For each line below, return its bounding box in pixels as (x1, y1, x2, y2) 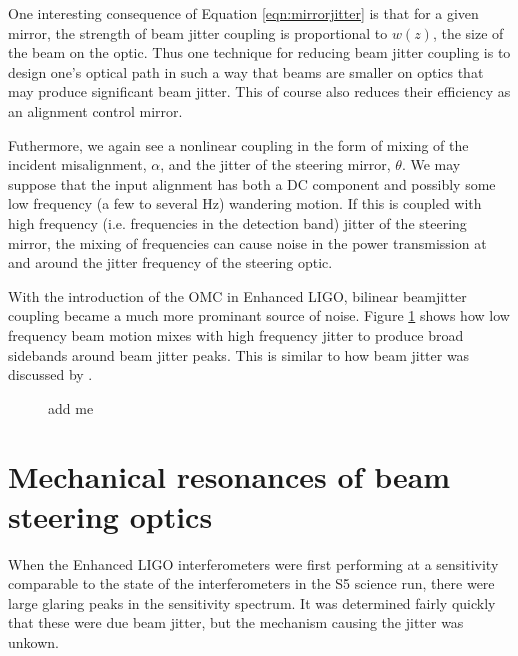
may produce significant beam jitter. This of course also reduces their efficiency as (8, 81, 511, 102)
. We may (401, 154, 461, 175)
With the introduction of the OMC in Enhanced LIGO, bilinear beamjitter (8, 285, 467, 306)
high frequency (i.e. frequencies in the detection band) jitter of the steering (8, 212, 467, 233)
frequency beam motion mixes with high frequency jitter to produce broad (8, 324, 464, 345)
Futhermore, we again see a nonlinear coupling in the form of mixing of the (8, 134, 469, 155)
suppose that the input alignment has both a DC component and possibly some (8, 173, 496, 194)
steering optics (8, 495, 213, 536)
